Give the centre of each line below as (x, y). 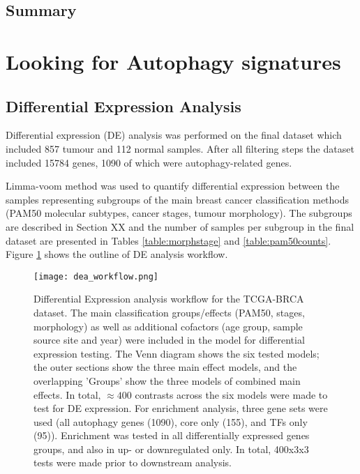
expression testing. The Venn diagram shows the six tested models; (177, 353)
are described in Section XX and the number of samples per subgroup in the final (180, 226)
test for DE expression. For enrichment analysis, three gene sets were (181, 408)
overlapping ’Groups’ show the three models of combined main (167, 380)
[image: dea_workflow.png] (96, 276)
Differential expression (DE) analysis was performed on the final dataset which (174, 135)
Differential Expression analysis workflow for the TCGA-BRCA (169, 299)
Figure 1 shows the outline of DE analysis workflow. (117, 254)
